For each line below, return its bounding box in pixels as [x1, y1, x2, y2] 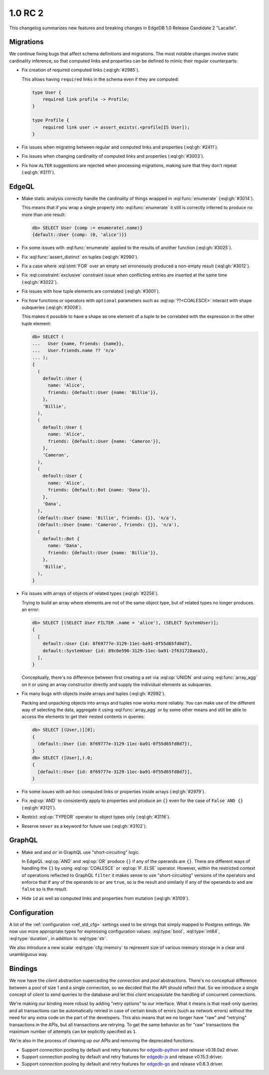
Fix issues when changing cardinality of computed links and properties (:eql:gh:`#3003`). [21, 153, 204, 159]
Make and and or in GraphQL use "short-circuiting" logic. [21, 849, 140, 855]
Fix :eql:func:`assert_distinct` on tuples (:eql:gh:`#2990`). [21, 254, 139, 260]
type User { [32, 90, 62, 95]
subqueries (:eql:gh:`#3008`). [21, 304, 82, 310]
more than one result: [21, 212, 66, 218]
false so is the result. [21, 886, 68, 892]
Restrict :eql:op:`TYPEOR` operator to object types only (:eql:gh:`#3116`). [21, 814, 171, 820]
